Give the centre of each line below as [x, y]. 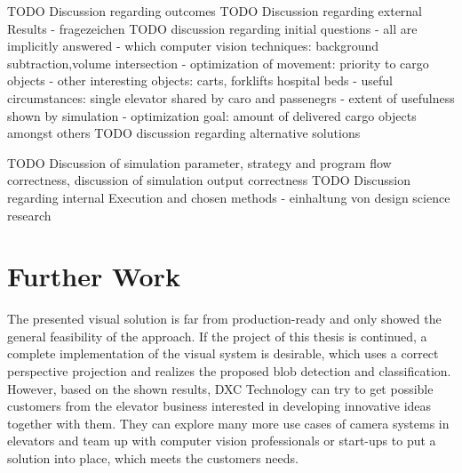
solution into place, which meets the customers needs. [153, 458]
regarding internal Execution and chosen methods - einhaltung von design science [229, 197]
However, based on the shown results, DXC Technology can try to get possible [220, 388]
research [29, 215]
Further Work [94, 276]
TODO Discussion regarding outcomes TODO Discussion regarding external [215, 11]
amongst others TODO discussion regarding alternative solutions [184, 133]
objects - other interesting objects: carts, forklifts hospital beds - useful [200, 80]
